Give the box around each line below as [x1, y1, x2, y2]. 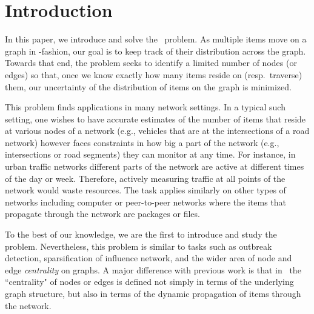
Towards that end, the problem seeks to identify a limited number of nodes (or [5, 56, 297, 69]
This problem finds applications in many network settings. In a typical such [5, 101, 286, 113]
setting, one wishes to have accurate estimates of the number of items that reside [5, 112, 306, 125]
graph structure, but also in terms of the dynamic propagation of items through [5, 287, 301, 299]
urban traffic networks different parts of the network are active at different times [5, 160, 304, 173]
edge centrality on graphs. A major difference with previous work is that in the [5, 263, 301, 276]
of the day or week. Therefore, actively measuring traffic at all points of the [5, 172, 286, 184]
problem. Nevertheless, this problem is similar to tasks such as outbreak [5, 239, 272, 252]
